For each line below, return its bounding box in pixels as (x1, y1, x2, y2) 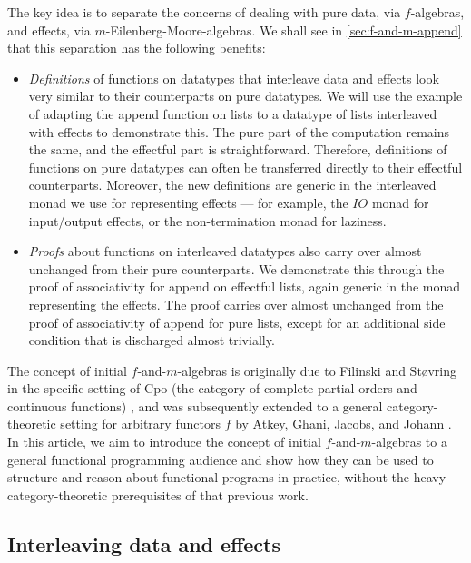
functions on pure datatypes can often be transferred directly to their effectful (28, 157, 463, 176)
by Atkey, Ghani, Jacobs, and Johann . (235, 414, 452, 433)
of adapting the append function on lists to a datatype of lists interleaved (28, 104, 437, 123)
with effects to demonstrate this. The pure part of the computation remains (28, 122, 450, 141)
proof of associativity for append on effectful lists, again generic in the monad (28, 277, 461, 296)
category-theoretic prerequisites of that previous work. (7, 485, 309, 504)
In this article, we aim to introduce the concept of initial (7, 432, 321, 451)
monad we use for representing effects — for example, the (28, 193, 348, 212)
